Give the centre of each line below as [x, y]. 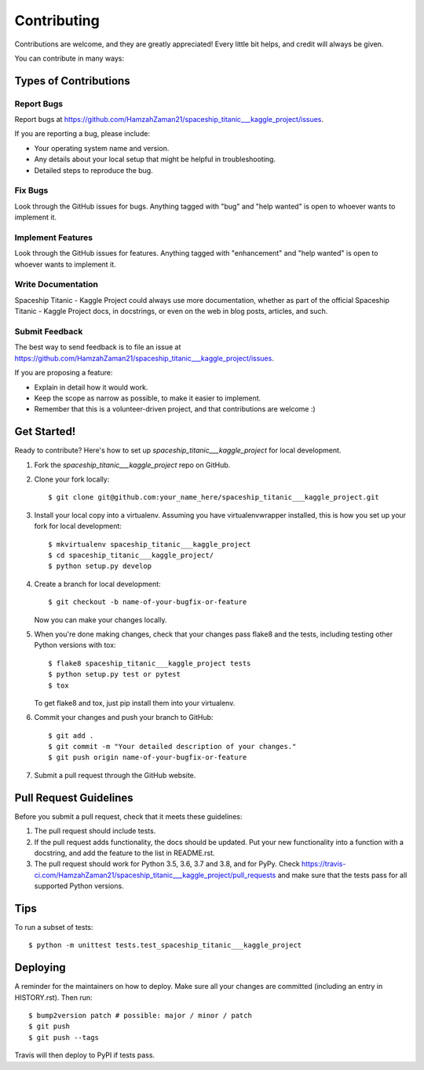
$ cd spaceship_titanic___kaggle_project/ [131, 555]
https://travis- [323, 864]
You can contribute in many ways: [69, 58]
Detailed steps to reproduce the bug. [93, 170]
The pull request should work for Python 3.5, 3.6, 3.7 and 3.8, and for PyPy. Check [167, 864]
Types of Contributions [72, 81]
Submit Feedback [49, 332]
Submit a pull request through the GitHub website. [115, 775]
